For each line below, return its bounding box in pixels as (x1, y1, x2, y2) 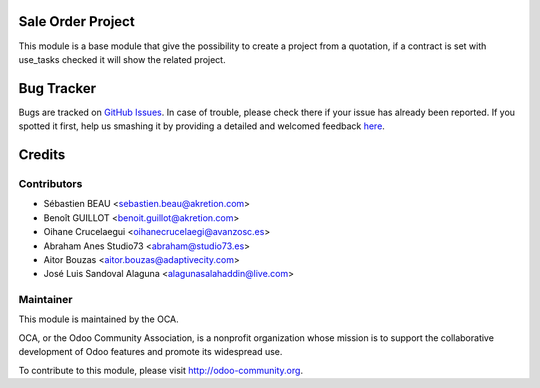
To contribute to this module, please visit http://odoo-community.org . (18, 364, 304, 376)
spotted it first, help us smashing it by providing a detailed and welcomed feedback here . (18, 120, 385, 132)
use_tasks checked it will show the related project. (18, 53, 226, 65)
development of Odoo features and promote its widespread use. (18, 346, 283, 358)
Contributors (18, 176, 83, 190)
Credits (18, 146, 66, 164)
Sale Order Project (18, 13, 135, 30)
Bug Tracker (18, 80, 97, 97)
